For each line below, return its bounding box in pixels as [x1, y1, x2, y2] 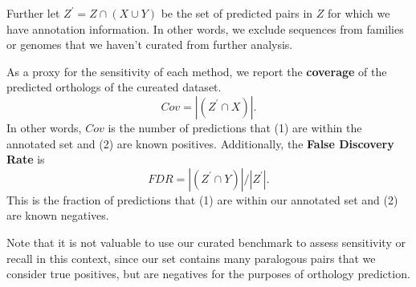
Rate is [6, 151, 45, 168]
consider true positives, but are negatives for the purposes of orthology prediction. [6, 265, 410, 282]
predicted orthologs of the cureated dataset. [6, 79, 222, 95]
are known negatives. [6, 207, 109, 224]
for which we [328, 5, 390, 21]
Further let [6, 5, 60, 21]
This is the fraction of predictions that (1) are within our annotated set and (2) [6, 191, 398, 208]
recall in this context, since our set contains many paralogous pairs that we [6, 249, 376, 266]
